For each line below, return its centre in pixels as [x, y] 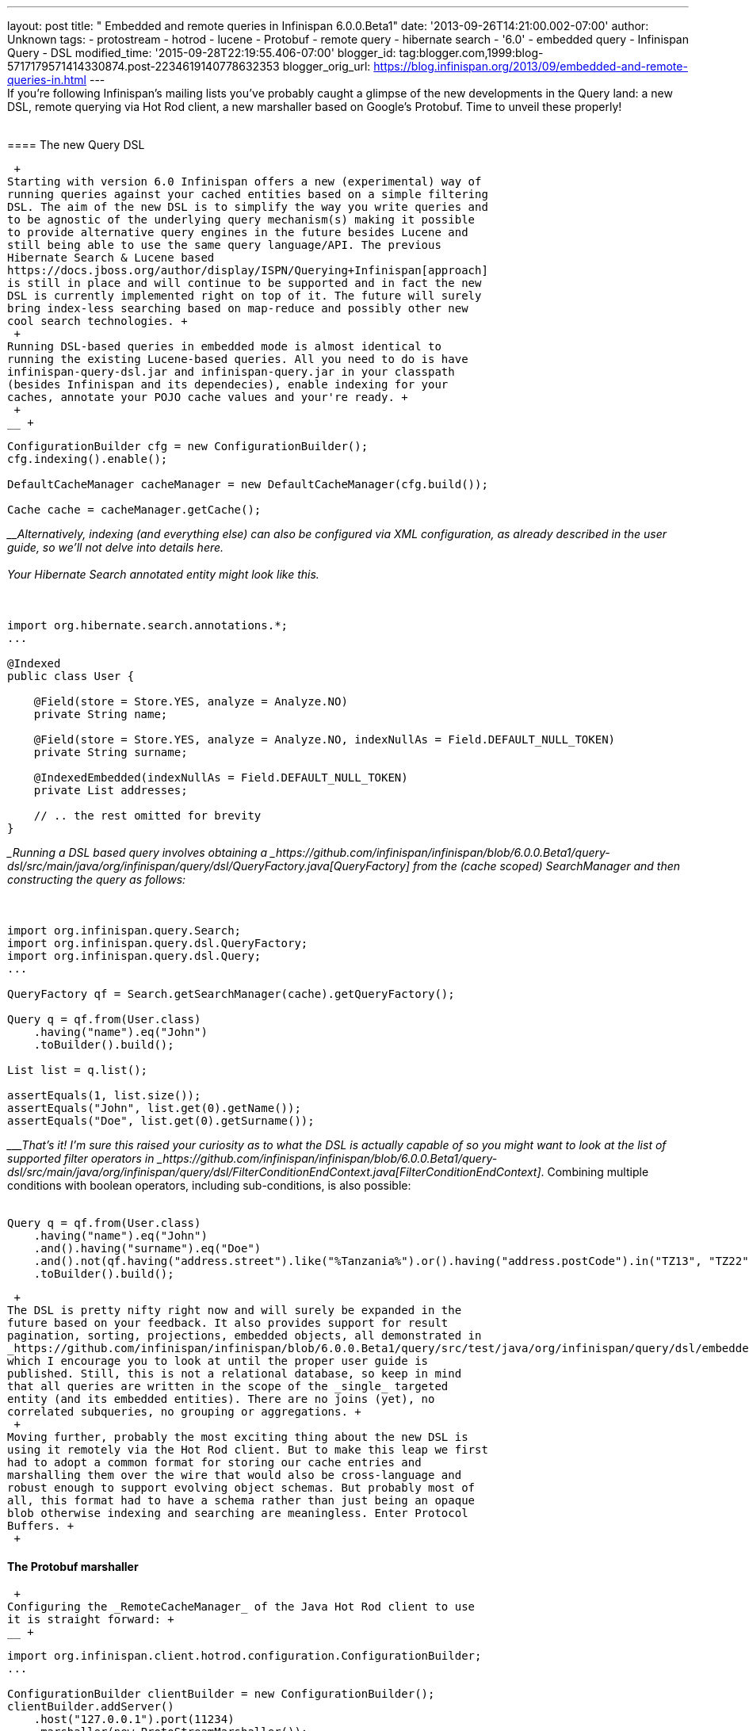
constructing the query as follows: [97, 879]
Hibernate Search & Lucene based [111, 258]
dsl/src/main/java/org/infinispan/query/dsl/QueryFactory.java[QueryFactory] [208, 866]
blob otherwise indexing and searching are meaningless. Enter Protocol [238, 1513]
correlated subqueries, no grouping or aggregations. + [184, 1412]
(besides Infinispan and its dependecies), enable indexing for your [228, 384]
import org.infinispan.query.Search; [124, 930]
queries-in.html [47, 80]
